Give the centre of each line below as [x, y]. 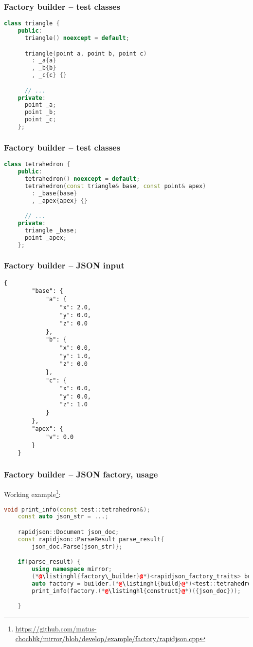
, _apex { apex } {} [60, 200]
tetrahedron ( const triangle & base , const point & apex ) [115, 186]
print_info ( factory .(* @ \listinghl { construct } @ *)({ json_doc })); [136, 591]
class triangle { [32, 24]
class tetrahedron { [37, 164]
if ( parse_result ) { [49, 562]
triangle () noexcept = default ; [77, 38]
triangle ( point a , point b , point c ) [86, 53]
